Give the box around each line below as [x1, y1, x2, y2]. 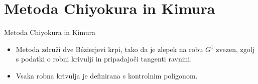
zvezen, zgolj [216, 43, 254, 54]
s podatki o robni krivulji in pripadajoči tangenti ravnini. [16, 53, 192, 64]
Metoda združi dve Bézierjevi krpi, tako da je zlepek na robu [16, 43, 203, 54]
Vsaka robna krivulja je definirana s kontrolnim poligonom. [16, 70, 198, 80]
